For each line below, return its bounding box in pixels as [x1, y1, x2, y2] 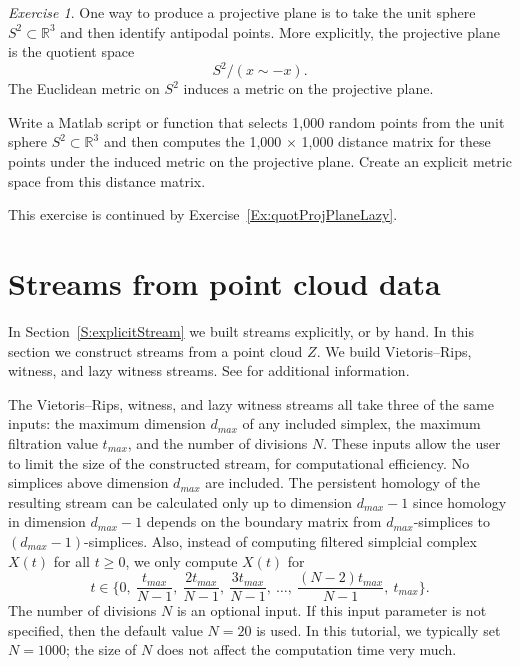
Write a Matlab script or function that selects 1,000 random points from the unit [8, 111, 505, 132]
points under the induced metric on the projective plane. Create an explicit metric [8, 151, 512, 172]
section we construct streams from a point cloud [8, 340, 303, 361]
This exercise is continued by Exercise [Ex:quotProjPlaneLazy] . [8, 204, 398, 225]
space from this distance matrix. [8, 170, 206, 191]
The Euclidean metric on [8, 78, 160, 99]
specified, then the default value [8, 619, 203, 640]
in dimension [8, 511, 86, 532]
